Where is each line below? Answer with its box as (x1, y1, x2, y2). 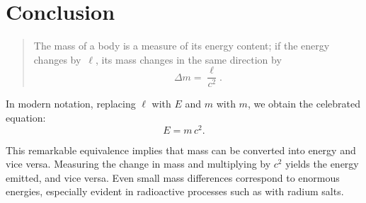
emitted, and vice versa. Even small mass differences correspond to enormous (6, 170, 340, 185)
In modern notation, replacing (6, 96, 136, 111)
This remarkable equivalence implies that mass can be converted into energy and (6, 142, 356, 157)
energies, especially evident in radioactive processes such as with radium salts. (6, 184, 344, 199)
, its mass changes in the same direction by (95, 52, 282, 66)
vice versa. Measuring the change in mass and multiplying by (6, 156, 271, 171)
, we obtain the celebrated (247, 96, 360, 111)
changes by (33, 52, 81, 66)
